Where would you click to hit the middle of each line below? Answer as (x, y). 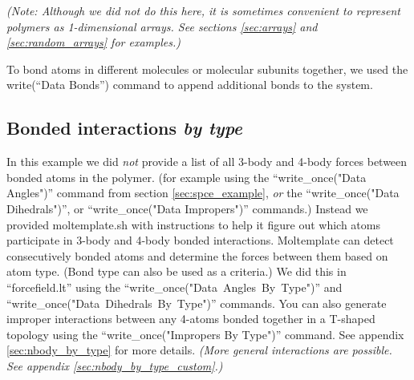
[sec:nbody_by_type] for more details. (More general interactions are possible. (199, 350)
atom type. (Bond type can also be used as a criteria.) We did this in (177, 271)
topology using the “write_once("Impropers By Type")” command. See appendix (205, 334)
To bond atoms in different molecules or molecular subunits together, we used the (207, 69)
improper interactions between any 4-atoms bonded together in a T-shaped (191, 319)
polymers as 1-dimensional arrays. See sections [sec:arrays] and (162, 26)
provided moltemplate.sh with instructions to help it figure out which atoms (193, 224)
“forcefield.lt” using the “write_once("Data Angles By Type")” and (175, 287)
